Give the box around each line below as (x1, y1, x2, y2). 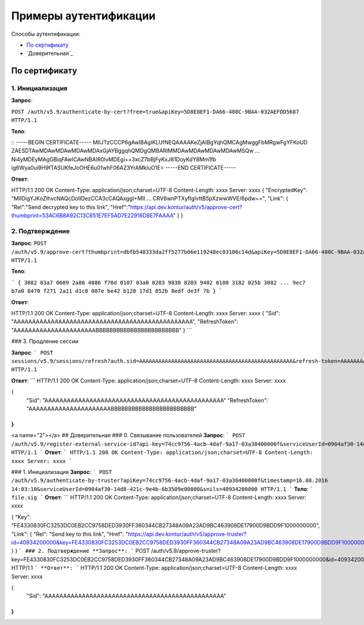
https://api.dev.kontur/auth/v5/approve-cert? (130, 203, 243, 210)
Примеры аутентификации (11, 9, 156, 22)
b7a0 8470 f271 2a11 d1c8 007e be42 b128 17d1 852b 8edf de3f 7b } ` (11, 288, 223, 295)
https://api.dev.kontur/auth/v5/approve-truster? (127, 530, 247, 538)
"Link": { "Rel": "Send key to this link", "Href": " (11, 530, 129, 538)
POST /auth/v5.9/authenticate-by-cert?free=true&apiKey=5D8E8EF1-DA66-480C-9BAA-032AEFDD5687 (11, 108, 300, 115)
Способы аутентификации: (11, 30, 81, 38)
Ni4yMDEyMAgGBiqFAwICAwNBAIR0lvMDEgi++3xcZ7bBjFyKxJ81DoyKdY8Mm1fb (11, 155, 217, 163)
